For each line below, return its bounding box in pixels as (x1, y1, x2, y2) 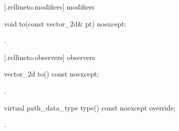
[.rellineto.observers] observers (4, 51, 95, 62)
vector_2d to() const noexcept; (4, 68, 99, 79)
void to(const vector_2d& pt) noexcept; (4, 18, 126, 28)
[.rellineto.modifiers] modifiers (4, 1, 95, 11)
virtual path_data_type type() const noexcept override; (4, 102, 176, 112)
